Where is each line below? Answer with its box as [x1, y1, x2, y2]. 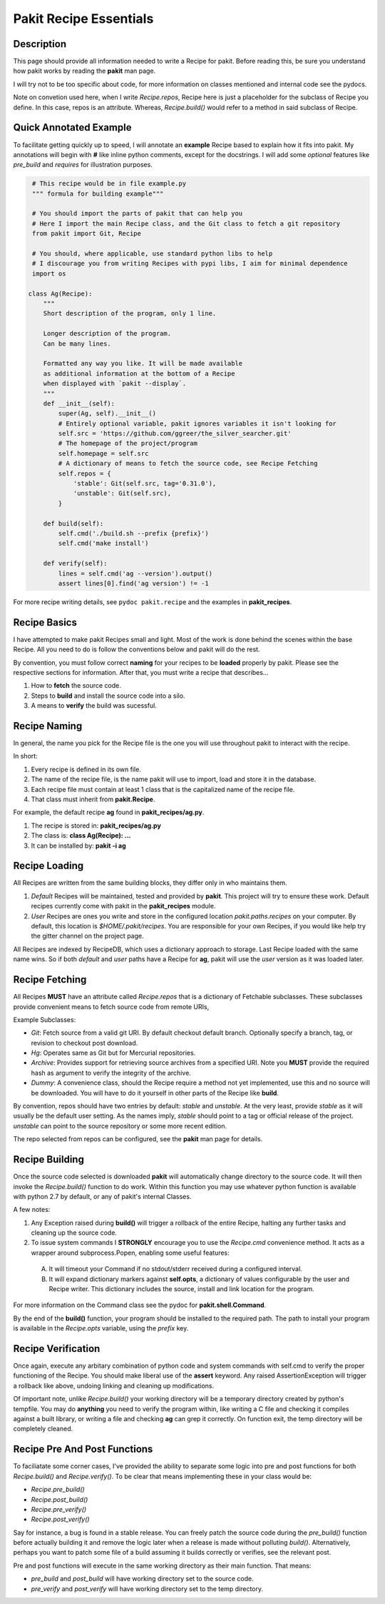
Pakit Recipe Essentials [13, 11, 154, 26]
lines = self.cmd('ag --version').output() [58, 569, 213, 578]
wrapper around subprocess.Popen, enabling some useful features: [31, 1248, 230, 1257]
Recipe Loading [13, 860, 84, 872]
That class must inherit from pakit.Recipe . [31, 795, 155, 803]
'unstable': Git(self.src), [73, 489, 171, 498]
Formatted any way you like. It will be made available [43, 359, 243, 368]
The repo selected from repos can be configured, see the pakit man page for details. [13, 1135, 263, 1143]
